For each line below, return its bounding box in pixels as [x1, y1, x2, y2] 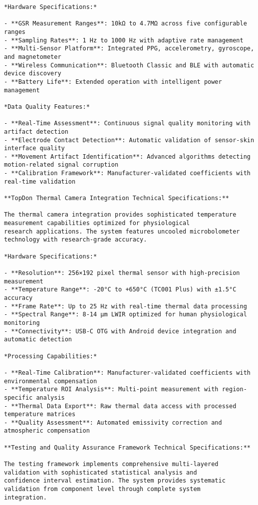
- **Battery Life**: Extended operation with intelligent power [4, 78, 222, 85]
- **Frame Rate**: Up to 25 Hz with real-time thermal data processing [4, 302, 247, 310]
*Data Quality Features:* [4, 103, 90, 110]
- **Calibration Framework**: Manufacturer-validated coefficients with [4, 170, 251, 177]
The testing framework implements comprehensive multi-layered [4, 461, 219, 468]
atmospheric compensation [4, 427, 90, 435]
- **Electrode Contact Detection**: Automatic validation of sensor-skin [4, 136, 255, 144]
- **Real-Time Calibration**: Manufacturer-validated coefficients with [4, 369, 251, 376]
